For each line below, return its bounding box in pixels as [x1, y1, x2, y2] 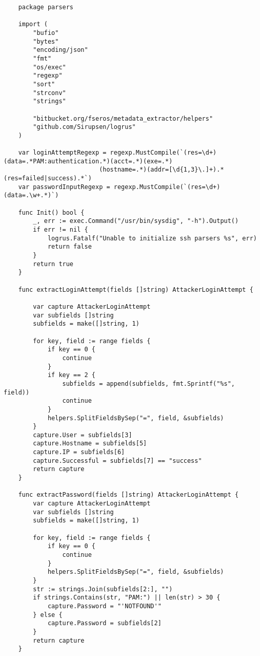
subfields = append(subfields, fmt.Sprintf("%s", [62, 380, 235, 387]
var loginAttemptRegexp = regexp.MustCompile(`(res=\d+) [18, 149, 217, 157]
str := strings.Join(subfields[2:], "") [33, 585, 173, 593]
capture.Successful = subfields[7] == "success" [33, 457, 202, 464]
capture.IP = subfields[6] [33, 448, 125, 456]
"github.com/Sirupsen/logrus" [33, 123, 136, 131]
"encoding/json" [33, 46, 88, 54]
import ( [18, 21, 48, 28]
